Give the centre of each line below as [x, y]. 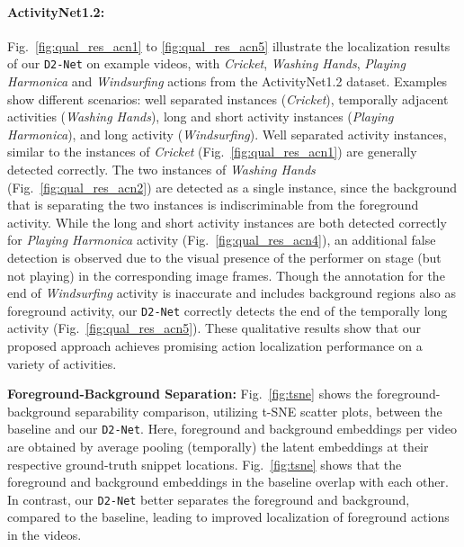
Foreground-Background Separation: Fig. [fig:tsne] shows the [190, 394]
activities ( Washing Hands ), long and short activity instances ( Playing [201, 117]
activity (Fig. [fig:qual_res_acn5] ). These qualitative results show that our [214, 328]
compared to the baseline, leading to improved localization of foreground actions [228, 517]
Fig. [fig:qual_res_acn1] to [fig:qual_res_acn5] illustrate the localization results [229, 45]
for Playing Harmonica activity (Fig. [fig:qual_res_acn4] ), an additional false [222, 240]
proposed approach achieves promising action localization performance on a [215, 346]
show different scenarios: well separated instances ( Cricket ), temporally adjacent [228, 99]
